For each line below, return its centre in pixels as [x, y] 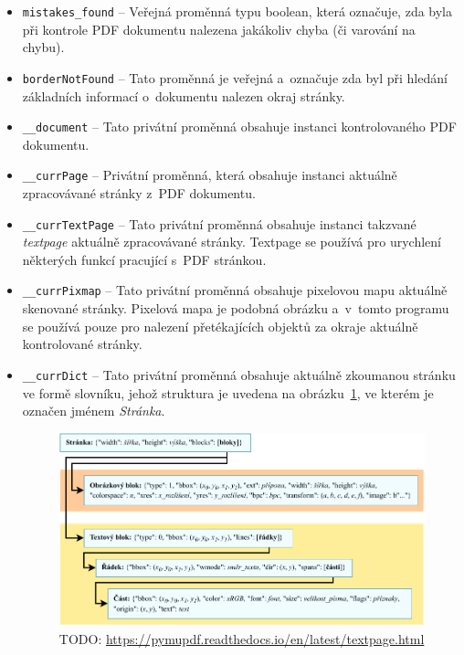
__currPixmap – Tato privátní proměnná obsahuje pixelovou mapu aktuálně [235, 290]
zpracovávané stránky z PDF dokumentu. [139, 193]
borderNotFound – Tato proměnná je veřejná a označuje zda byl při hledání [235, 77]
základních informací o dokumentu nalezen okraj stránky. [184, 95]
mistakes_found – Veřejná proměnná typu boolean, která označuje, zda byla [237, 11]
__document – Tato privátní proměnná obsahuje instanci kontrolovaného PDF [239, 127]
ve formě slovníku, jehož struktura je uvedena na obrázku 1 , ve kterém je [228, 392]
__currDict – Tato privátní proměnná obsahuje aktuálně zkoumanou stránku [239, 374]
